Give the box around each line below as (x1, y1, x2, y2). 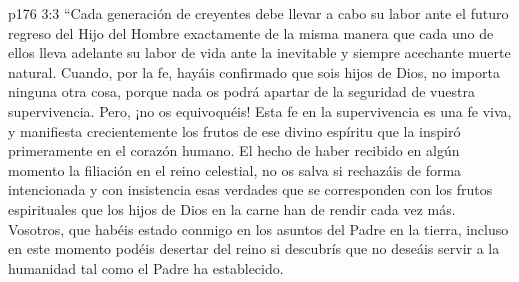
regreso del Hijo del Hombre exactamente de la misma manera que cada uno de (8, 22, 494, 43)
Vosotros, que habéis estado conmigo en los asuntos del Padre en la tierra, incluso (8, 218, 509, 239)
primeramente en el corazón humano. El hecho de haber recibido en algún (8, 140, 460, 161)
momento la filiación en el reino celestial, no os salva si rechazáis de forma (8, 159, 462, 180)
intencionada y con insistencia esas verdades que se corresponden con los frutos (8, 179, 493, 200)
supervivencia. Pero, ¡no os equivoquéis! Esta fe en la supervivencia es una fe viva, (8, 100, 512, 121)
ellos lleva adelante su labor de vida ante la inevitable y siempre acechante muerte (8, 42, 511, 63)
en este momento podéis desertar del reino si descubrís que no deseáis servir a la (8, 238, 500, 259)
